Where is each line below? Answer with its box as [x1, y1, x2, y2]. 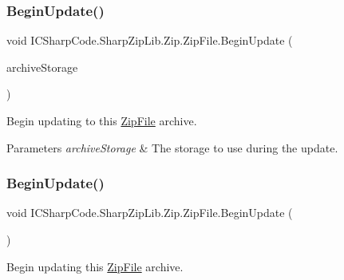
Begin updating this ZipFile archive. [6, 258, 184, 274]
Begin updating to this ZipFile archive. [6, 112, 197, 128]
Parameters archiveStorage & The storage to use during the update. [6, 139, 338, 156]
